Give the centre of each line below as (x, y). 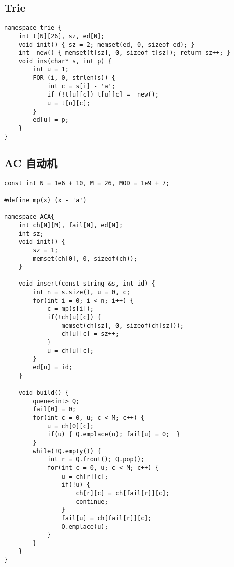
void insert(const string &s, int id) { (87, 284)
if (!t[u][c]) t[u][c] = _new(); (103, 95)
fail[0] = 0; (54, 409)
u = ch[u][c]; (70, 351)
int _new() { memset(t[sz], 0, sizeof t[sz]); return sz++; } (125, 53)
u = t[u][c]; (69, 103)
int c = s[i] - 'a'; (81, 86)
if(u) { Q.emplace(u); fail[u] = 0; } (113, 435)
